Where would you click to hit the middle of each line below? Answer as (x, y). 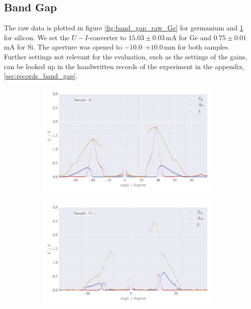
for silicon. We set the (37, 37)
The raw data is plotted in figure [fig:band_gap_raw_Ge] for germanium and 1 (124, 28)
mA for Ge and (188, 37)
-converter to (107, 37)
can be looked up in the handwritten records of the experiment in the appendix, (124, 66)
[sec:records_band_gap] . (41, 76)
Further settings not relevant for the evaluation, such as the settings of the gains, (126, 56)
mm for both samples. (197, 47)
